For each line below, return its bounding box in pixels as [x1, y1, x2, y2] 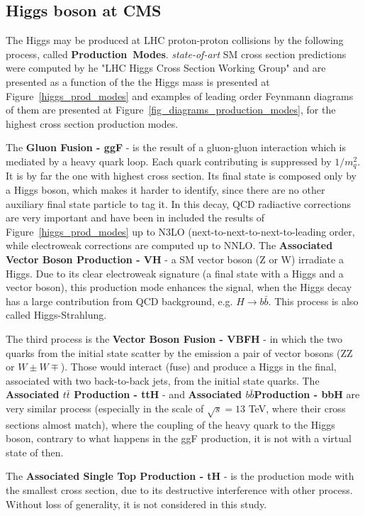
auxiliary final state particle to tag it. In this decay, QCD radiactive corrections [6, 196, 352, 211]
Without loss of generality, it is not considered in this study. [6, 496, 267, 511]
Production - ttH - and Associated [74, 387, 242, 402]
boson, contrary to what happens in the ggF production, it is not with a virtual [6, 431, 352, 446]
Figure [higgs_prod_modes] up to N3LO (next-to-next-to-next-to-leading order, [6, 224, 355, 238]
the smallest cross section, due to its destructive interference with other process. [6, 483, 353, 498]
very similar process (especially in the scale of [6, 400, 204, 415]
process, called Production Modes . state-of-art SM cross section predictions [6, 46, 347, 61]
